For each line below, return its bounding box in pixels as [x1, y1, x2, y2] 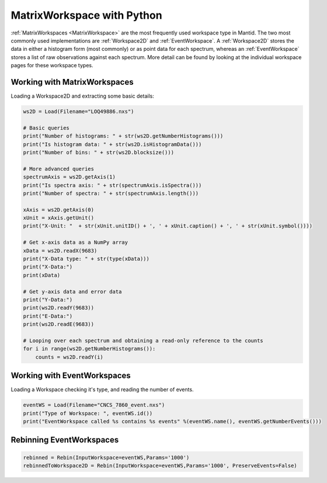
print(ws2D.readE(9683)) [23, 321, 95, 327]
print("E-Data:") [23, 313, 73, 319]
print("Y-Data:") [23, 296, 73, 303]
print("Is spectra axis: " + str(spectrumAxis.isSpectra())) [23, 182, 202, 188]
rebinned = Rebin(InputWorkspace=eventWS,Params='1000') [23, 454, 190, 461]
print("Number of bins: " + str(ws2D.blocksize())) [23, 149, 175, 156]
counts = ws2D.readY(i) [35, 354, 103, 360]
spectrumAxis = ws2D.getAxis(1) [23, 174, 116, 181]
